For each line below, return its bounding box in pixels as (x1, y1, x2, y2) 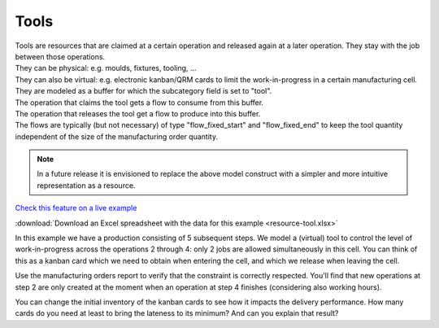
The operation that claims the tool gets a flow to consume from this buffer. (15, 98, 264, 107)
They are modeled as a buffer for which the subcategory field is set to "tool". (15, 86, 272, 96)
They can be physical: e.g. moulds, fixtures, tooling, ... (15, 63, 197, 73)
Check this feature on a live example (15, 203, 137, 213)
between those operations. (15, 51, 106, 61)
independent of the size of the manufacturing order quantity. (15, 131, 219, 142)
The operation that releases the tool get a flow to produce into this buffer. (15, 108, 261, 118)
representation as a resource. (37, 180, 136, 190)
